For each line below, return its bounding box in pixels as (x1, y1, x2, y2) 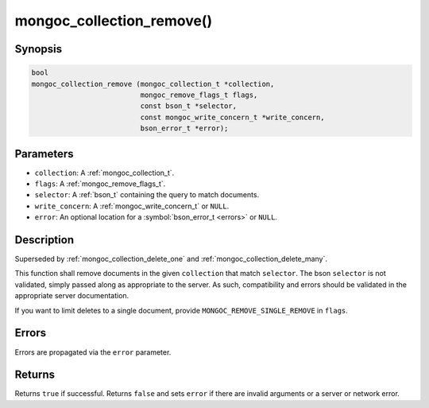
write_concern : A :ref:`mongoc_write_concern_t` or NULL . (34, 201, 230, 211)
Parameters (14, 147, 74, 161)
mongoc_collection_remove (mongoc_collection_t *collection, (31, 80, 275, 88)
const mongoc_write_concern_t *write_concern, (140, 112, 325, 122)
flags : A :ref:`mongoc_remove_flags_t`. (34, 179, 166, 188)
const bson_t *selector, (140, 102, 238, 111)
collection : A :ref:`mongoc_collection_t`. (34, 168, 175, 177)
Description (14, 233, 75, 247)
